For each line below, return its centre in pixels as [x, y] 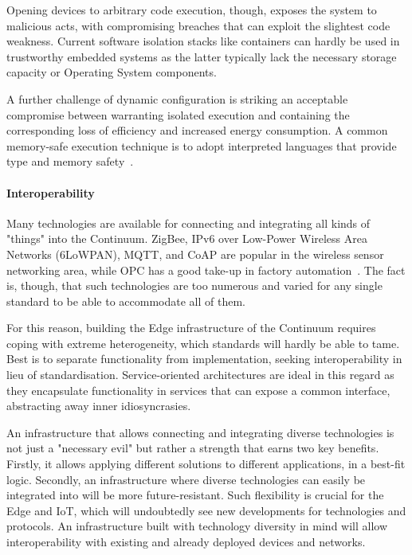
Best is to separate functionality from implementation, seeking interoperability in [204, 359]
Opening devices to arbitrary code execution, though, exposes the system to [192, 10]
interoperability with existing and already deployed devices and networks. [186, 542]
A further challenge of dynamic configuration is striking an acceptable [177, 98]
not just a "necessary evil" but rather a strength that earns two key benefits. [193, 448]
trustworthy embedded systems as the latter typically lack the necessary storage [202, 56]
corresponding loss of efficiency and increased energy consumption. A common [197, 130]
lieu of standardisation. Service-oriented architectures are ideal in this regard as [200, 375]
